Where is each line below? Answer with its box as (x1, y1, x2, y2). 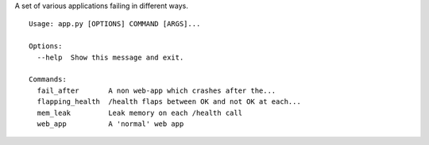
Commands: (29, 75, 67, 84)
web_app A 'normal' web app (37, 119, 184, 128)
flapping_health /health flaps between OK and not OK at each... (37, 97, 301, 106)
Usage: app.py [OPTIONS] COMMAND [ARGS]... (29, 20, 201, 29)
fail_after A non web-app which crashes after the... (37, 86, 276, 95)
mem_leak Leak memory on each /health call (37, 108, 242, 117)
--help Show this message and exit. (37, 52, 184, 62)
